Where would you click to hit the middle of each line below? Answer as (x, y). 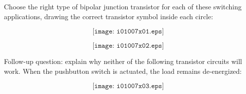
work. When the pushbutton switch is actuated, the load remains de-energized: (123, 71)
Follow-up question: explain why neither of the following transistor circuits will (123, 61)
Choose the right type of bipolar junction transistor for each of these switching (123, 6)
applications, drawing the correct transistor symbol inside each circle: (109, 16)
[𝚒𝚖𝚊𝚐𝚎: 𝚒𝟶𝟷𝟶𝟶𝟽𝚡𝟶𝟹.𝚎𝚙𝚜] (128, 86)
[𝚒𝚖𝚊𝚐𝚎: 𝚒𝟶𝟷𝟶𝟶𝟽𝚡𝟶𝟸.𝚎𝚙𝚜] (128, 46)
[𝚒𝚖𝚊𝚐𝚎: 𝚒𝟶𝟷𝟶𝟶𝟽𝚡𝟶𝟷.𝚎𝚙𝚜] (128, 32)
